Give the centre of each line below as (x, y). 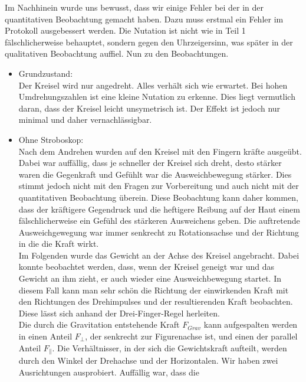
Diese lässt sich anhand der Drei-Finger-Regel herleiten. (119, 313)
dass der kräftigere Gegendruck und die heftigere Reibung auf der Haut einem (159, 209)
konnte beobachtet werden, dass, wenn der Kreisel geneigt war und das (147, 267)
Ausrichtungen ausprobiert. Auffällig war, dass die (109, 372)
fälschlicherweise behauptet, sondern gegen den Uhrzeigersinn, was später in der (149, 42)
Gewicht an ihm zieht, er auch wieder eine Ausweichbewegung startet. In (150, 278)
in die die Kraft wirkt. (59, 244)
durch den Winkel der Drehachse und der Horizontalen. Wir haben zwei (148, 360)
